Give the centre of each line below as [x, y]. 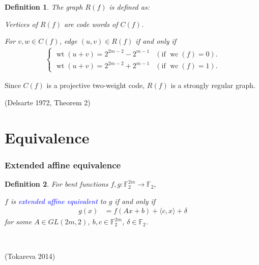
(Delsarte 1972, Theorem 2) [48, 102]
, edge [68, 41]
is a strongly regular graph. [213, 85]
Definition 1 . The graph [44, 7]
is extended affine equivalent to [58, 201]
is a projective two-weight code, [96, 85]
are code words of [91, 24]
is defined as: [129, 7]
